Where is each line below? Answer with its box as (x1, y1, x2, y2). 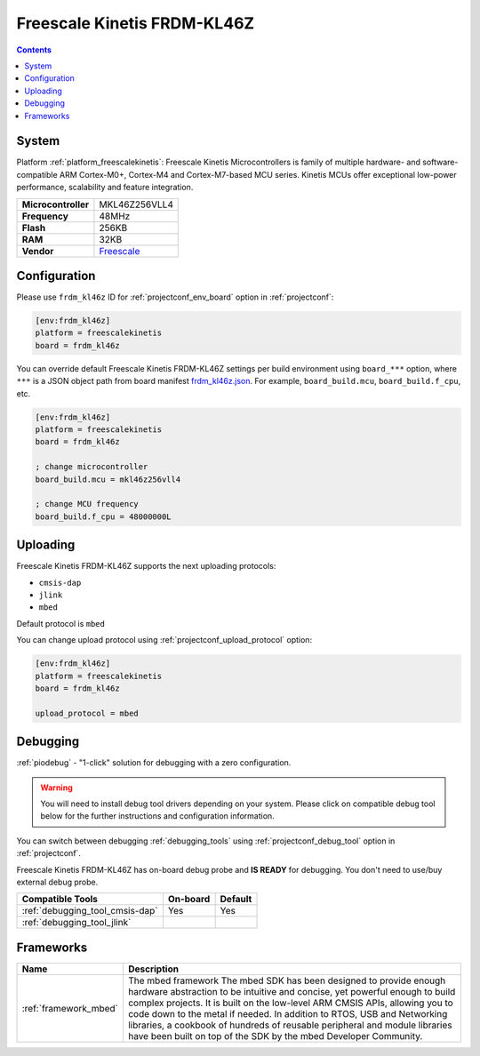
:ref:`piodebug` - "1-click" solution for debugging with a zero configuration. (16, 757, 292, 768)
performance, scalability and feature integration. (16, 182, 194, 193)
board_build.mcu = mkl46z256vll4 (35, 474, 181, 484)
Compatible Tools (21, 893, 98, 906)
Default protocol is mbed (16, 618, 106, 628)
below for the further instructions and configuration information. (40, 811, 275, 821)
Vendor (21, 244, 54, 257)
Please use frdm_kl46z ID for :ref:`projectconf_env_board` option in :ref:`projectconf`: (16, 292, 334, 302)
